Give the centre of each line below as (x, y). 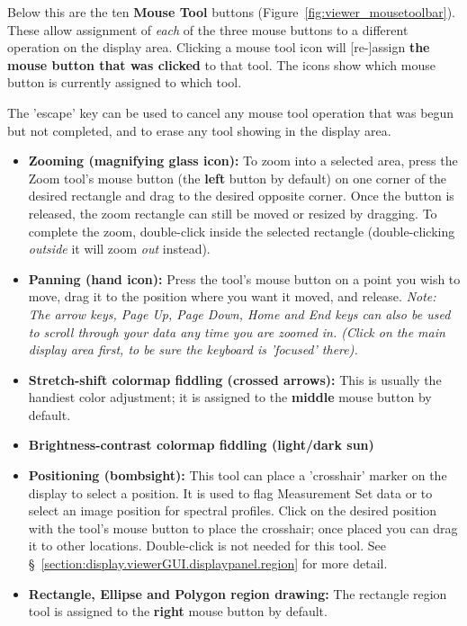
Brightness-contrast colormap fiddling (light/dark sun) (201, 445)
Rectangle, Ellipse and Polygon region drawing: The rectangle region (238, 593)
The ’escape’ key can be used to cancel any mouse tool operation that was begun (231, 112)
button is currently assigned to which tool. (125, 82)
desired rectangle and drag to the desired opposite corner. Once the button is (241, 196)
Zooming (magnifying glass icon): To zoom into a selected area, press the (243, 161)
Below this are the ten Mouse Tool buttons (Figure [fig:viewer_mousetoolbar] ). (231, 12)
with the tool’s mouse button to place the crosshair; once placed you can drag (243, 528)
